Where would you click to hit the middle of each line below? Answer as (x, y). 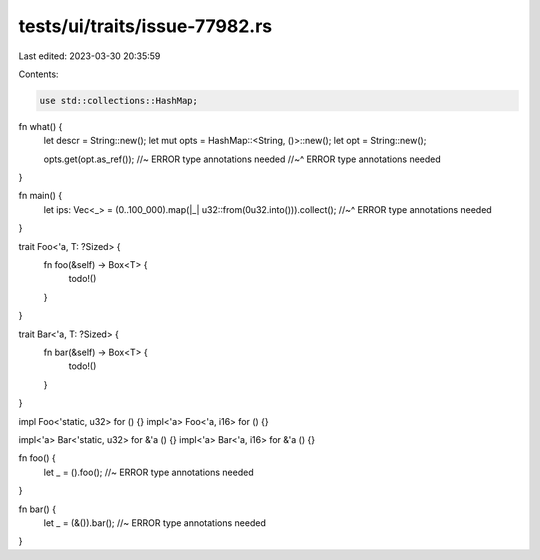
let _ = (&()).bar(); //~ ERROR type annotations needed (155, 522)
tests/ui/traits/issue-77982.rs (145, 26)
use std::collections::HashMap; (119, 100)
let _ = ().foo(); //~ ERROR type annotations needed (148, 472)
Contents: (38, 74)
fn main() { (40, 196)
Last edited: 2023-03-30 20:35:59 (89, 56)
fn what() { (40, 126)
